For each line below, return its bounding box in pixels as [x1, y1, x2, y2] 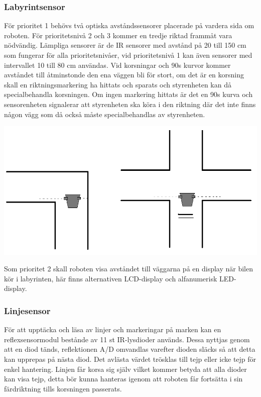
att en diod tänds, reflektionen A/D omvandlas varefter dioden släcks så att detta [4, 344, 255, 354]
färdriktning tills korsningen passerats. [4, 383, 122, 393]
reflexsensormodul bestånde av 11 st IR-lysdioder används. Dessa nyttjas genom [4, 334, 250, 344]
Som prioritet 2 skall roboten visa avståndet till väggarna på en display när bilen [4, 263, 253, 274]
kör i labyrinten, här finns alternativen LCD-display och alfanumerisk [4, 273, 217, 283]
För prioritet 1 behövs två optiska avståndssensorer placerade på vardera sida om [4, 20, 254, 31]
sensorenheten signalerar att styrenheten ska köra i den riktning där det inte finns [4, 98, 256, 109]
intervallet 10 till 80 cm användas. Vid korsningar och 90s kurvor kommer [4, 59, 231, 70]
